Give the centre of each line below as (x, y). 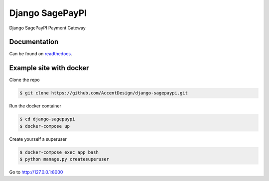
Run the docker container (35, 106)
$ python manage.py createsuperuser (65, 159)
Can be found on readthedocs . (41, 54)
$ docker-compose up (45, 126)
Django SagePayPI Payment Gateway (47, 28)
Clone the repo (24, 80)
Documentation (34, 42)
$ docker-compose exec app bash (59, 152)
